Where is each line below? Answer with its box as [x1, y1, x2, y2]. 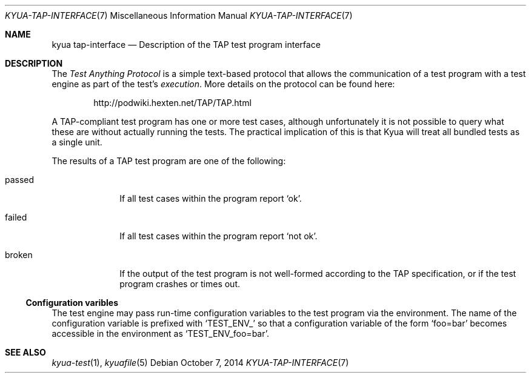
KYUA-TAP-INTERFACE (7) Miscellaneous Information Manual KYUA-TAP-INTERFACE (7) [5, 10, 353, 21]
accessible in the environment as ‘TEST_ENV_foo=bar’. [52, 328, 269, 339]
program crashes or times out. [119, 279, 241, 289]
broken [5, 250, 33, 260]
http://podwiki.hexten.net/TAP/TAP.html [93, 98, 252, 108]
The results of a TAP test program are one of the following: [52, 156, 286, 166]
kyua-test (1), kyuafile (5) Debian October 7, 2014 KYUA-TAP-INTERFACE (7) [52, 357, 349, 368]
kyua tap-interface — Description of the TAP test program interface [52, 39, 321, 50]
